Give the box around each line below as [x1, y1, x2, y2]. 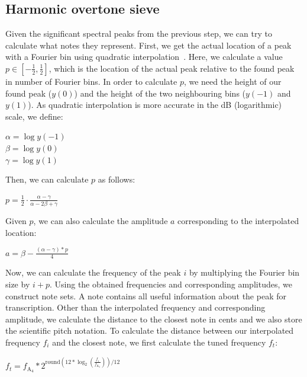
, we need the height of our [183, 75, 282, 87]
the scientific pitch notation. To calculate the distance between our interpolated [5, 324, 294, 337]
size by [5, 278, 30, 290]
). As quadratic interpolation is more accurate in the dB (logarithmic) [28, 98, 282, 111]
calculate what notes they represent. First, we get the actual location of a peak [5, 39, 292, 51]
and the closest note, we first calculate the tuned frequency [52, 336, 266, 348]
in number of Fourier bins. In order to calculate [5, 75, 177, 87]
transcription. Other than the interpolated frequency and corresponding [5, 301, 266, 314]
